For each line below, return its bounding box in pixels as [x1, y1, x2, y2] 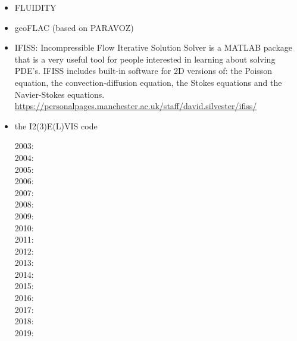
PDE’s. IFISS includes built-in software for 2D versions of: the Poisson [14, 64, 273, 77]
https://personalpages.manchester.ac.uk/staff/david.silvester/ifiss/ [14, 100, 257, 112]
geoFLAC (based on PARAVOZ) [14, 21, 134, 33]
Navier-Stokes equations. [14, 88, 105, 100]
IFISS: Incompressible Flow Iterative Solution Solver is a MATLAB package [14, 41, 293, 54]
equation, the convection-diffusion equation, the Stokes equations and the [14, 76, 282, 88]
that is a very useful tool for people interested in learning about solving [14, 52, 276, 65]
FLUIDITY [14, 1, 57, 13]
